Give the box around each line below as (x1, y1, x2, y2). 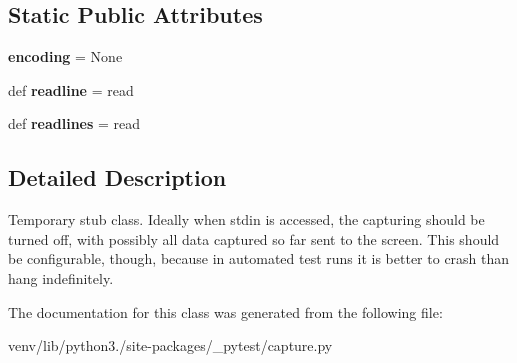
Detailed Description (8, 162, 227, 193)
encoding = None (8, 46, 123, 67)
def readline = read (8, 79, 134, 100)
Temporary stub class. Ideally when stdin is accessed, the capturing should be (8, 209, 485, 230)
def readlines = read (8, 113, 141, 134)
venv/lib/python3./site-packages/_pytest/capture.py (8, 335, 333, 356)
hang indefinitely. (8, 267, 114, 288)
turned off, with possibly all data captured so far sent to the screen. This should (8, 228, 500, 249)
